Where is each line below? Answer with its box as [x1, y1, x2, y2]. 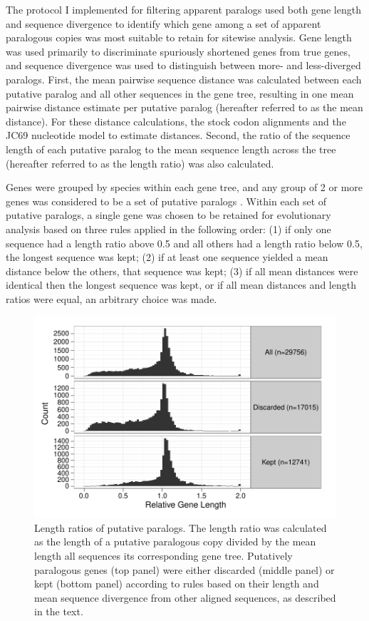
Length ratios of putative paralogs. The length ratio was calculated [34, 520, 327, 535]
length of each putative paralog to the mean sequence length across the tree [6, 141, 336, 156]
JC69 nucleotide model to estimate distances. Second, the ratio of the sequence [6, 128, 350, 143]
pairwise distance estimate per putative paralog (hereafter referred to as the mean [6, 100, 363, 115]
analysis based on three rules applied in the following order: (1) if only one [6, 221, 331, 236]
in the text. [34, 604, 83, 619]
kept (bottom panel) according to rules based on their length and [34, 576, 319, 591]
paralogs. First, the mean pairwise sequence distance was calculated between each [6, 71, 362, 86]
